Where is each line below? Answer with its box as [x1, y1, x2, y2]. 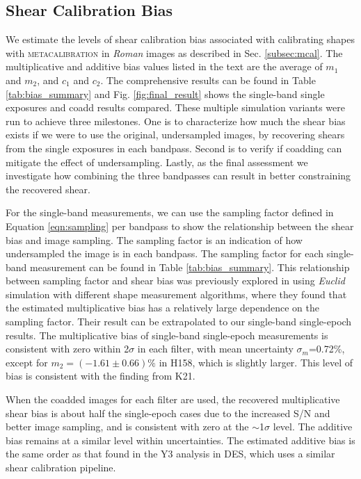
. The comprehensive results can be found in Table [100, 72, 316, 87]
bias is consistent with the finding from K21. [6, 368, 195, 383]
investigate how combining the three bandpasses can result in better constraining [6, 168, 351, 183]
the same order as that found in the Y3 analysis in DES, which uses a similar [6, 446, 335, 461]
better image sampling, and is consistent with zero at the [6, 419, 249, 434]
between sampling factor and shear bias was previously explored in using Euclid [6, 273, 345, 288]
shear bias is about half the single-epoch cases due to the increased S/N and [6, 405, 330, 420]
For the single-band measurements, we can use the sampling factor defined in [6, 205, 334, 220]
